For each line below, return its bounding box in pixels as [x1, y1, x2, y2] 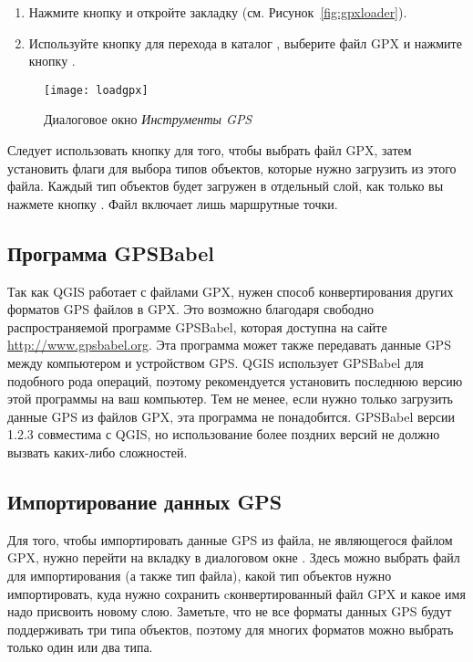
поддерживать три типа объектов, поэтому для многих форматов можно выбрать [7, 619, 454, 638]
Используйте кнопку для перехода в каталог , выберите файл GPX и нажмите [28, 33, 462, 52]
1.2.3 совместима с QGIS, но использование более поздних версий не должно [7, 425, 440, 444]
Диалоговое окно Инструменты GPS [44, 110, 252, 129]
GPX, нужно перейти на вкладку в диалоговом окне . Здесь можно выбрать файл [7, 548, 460, 567]
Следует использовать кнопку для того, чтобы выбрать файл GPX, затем [7, 141, 412, 160]
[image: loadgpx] [44, 83, 149, 97]
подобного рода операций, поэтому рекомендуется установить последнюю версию [7, 371, 463, 390]
